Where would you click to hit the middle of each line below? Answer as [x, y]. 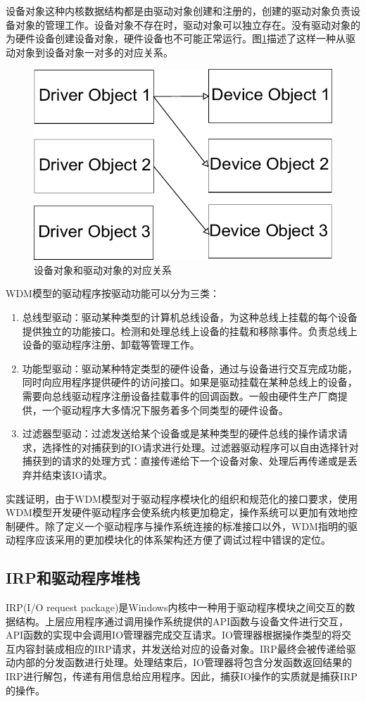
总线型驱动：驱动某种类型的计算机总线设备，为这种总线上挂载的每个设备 [190, 316]
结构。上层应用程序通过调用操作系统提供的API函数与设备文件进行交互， [182, 621]
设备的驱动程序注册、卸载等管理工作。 [111, 345]
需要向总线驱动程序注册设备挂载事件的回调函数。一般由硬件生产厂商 [180, 395]
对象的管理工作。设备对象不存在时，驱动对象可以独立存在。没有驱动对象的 [188, 24]
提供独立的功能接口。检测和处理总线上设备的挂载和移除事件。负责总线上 [190, 331]
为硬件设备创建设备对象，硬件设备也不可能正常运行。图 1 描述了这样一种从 [176, 38]
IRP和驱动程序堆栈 [73, 578]
